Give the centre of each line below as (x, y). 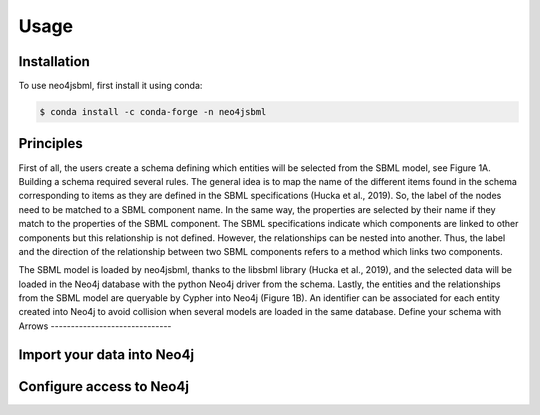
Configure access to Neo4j (104, 386)
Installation (54, 61)
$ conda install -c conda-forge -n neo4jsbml (153, 112)
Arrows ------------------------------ (95, 326)
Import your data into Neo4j (106, 354)
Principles (51, 143)
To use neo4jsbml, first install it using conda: (110, 86)
